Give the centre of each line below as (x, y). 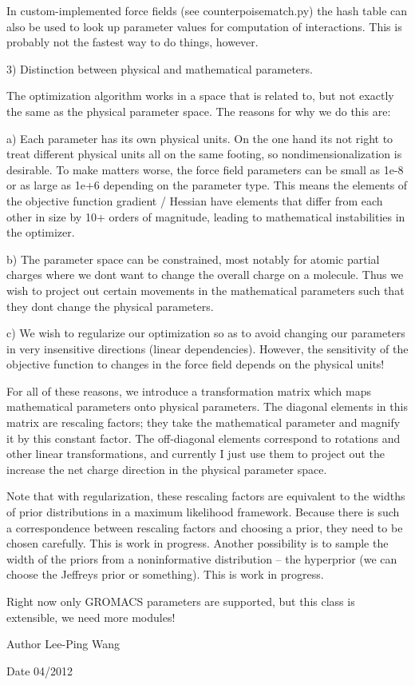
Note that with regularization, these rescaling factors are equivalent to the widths (206, 496)
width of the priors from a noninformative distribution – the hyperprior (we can (202, 558)
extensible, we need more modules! (91, 617)
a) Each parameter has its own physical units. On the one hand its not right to (200, 138)
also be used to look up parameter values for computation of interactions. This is (204, 26)
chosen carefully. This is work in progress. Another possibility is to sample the (198, 543)
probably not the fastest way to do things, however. (132, 42)
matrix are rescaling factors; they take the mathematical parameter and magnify (204, 422)
